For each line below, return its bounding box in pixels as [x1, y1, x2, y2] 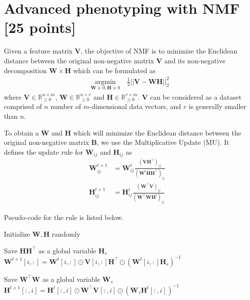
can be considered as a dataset [150, 91, 242, 102]
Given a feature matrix [4, 46, 73, 56]
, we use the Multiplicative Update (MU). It [97, 137, 229, 147]
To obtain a [4, 127, 39, 137]
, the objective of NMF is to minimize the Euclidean [81, 46, 238, 56]
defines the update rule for [4, 146, 83, 157]
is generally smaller [188, 101, 247, 111]
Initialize [4, 228, 30, 239]
